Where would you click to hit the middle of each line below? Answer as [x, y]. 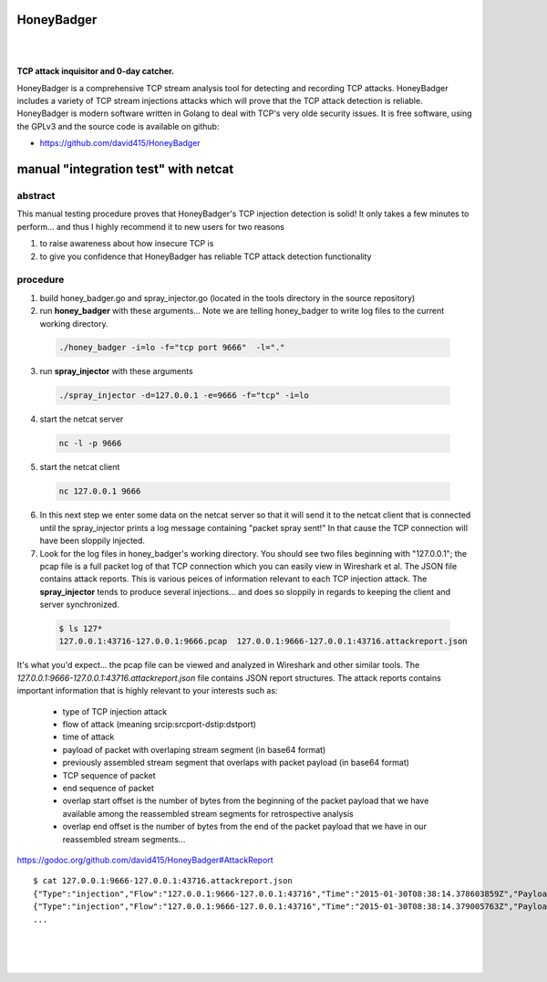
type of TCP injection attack [115, 711]
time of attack [88, 737]
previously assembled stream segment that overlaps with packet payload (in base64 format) [236, 763]
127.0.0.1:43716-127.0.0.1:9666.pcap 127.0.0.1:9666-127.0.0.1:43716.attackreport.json [263, 642]
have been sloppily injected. [93, 541]
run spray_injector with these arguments [116, 371]
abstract [36, 196]
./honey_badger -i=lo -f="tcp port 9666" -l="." [172, 348]
